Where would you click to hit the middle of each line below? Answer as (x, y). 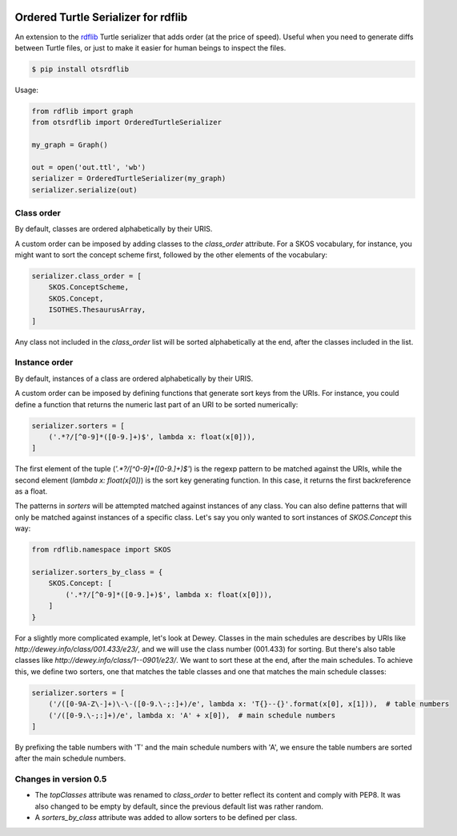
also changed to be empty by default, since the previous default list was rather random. (179, 806)
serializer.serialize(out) (84, 190)
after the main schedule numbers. (70, 758)
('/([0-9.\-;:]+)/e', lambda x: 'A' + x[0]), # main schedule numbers (192, 715)
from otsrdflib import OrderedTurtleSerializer (126, 123)
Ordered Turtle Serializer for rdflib (101, 17)
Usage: (27, 90)
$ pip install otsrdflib (80, 69)
